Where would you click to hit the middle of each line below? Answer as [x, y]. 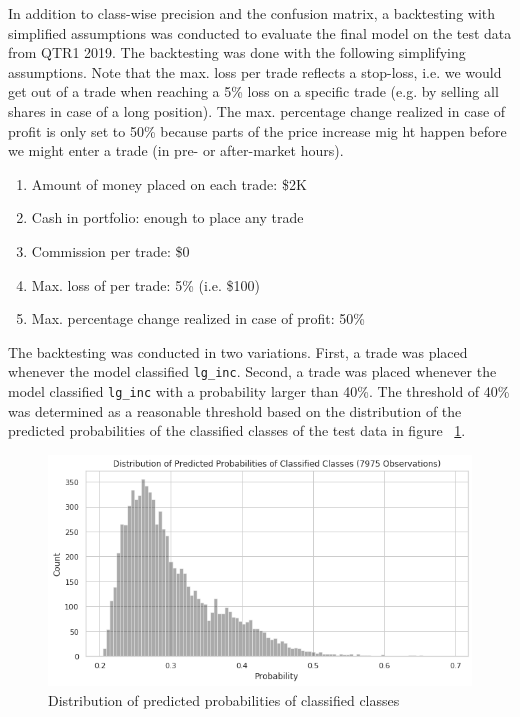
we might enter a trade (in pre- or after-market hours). [176, 150]
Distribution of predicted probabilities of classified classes [224, 699]
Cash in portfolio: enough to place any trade [167, 217]
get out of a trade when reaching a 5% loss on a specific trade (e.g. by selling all [253, 91]
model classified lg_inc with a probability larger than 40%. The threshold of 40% [259, 390]
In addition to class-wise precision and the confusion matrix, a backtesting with [252, 13]
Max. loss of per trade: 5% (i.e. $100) [145, 284]
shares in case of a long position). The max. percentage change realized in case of [257, 110]
